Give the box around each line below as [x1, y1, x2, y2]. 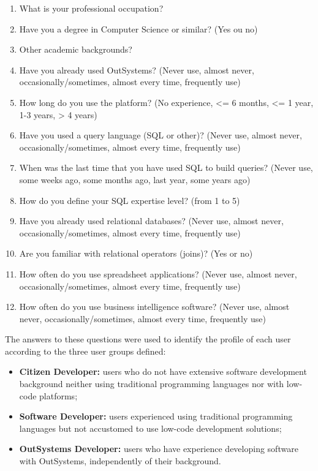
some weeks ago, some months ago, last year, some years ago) [19, 173, 251, 186]
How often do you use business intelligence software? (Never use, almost [19, 300, 290, 313]
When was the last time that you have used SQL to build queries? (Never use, [19, 161, 313, 174]
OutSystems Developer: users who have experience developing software [19, 442, 298, 455]
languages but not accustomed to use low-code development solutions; [19, 421, 282, 434]
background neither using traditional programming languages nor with [19, 377, 284, 390]
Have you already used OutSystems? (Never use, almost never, [19, 63, 254, 76]
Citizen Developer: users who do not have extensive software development [19, 365, 307, 378]
